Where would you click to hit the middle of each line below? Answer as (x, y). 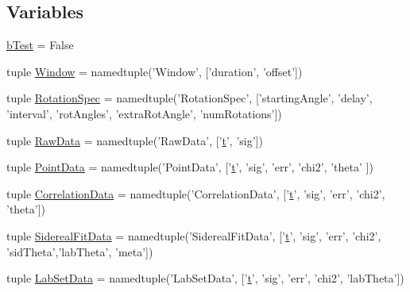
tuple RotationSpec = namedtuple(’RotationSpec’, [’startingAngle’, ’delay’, (190, 98)
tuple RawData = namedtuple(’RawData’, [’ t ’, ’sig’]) (135, 140)
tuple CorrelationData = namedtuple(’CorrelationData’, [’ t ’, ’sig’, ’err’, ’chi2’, (196, 193)
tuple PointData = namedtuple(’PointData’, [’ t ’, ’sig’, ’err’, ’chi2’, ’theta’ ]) (190, 167)
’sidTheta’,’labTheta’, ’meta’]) (80, 251)
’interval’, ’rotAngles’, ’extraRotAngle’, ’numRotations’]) (144, 113)
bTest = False (40, 45)
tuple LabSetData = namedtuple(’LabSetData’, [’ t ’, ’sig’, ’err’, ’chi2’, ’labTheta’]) (205, 278)
